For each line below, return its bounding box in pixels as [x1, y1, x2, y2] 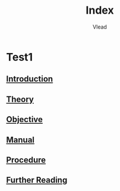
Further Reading [6, 175, 68, 185]
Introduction [6, 74, 53, 84]
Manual [6, 134, 34, 145]
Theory [6, 94, 34, 104]
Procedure [6, 155, 46, 165]
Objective [6, 114, 43, 125]
